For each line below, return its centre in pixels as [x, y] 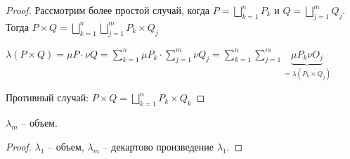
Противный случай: [47, 97]
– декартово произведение [158, 146]
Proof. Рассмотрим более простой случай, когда [108, 10]
